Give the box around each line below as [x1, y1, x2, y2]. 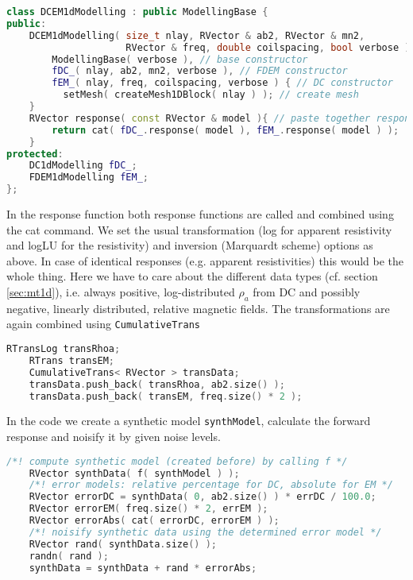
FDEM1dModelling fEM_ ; [29, 172, 149, 184]
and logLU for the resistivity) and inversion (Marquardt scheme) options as [6, 237, 373, 253]
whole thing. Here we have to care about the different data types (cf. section [6, 268, 378, 284]
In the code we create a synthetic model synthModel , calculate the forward [6, 412, 371, 429]
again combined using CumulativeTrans [6, 315, 200, 332]
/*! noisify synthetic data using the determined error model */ [29, 526, 382, 538]
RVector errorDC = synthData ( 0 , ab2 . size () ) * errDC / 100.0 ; [29, 491, 376, 503]
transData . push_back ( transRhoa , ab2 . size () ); [29, 378, 285, 390]
